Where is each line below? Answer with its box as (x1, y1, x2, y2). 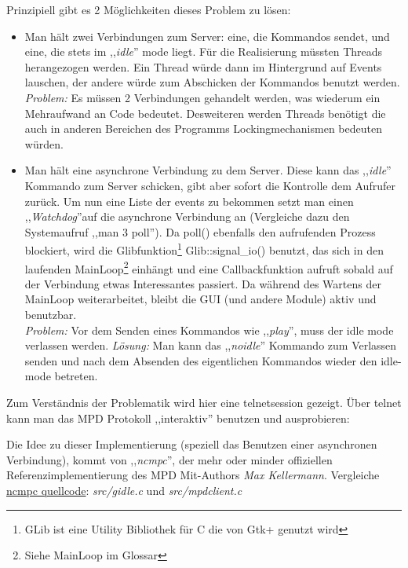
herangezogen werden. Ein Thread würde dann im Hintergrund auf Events (24, 58, 382, 75)
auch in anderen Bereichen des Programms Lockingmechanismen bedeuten (24, 120, 382, 137)
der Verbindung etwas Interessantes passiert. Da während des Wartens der (24, 275, 381, 291)
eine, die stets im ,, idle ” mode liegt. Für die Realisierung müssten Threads (24, 43, 383, 60)
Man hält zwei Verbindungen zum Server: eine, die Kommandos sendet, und (24, 27, 390, 44)
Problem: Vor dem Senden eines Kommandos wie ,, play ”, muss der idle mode (24, 321, 394, 338)
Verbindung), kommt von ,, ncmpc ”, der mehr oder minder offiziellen (6, 451, 333, 467)
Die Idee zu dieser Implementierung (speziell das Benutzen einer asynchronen (6, 436, 377, 453)
